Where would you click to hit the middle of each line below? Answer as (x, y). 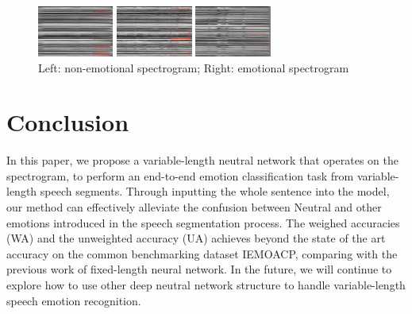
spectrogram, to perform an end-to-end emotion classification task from (180, 175)
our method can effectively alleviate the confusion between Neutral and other (194, 207)
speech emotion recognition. (74, 300)
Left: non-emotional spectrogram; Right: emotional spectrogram (194, 67)
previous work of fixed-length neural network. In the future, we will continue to (199, 269)
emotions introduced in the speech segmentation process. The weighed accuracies (203, 222)
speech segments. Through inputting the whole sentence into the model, (215, 191)
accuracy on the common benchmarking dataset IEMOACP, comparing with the (202, 253)
